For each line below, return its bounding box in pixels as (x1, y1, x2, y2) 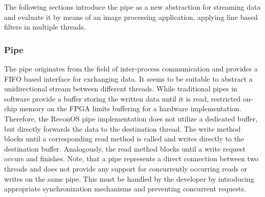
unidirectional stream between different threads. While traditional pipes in (4, 83, 237, 94)
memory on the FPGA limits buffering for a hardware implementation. (19, 103, 241, 114)
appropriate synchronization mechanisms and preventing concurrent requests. (4, 183, 246, 194)
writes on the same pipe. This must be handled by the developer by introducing (4, 173, 254, 184)
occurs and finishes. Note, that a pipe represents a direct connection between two (4, 153, 259, 164)
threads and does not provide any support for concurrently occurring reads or (4, 163, 248, 174)
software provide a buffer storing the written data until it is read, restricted (4, 93, 241, 104)
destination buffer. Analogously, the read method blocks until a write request (4, 143, 246, 154)
